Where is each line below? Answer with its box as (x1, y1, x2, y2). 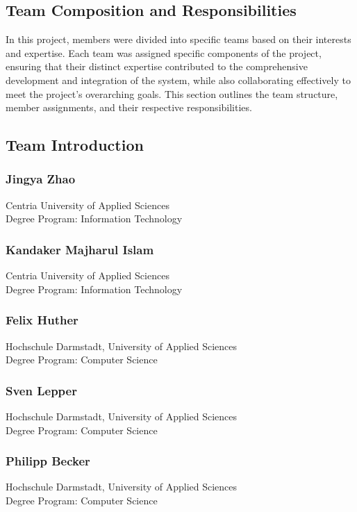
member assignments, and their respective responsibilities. (6, 100, 252, 115)
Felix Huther (6, 311, 78, 329)
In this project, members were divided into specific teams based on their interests (6, 32, 351, 47)
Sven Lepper (6, 381, 77, 399)
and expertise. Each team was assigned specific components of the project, (6, 45, 322, 60)
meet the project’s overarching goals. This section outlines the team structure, (6, 86, 338, 101)
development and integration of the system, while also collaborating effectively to (6, 72, 351, 87)
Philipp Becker (6, 452, 90, 470)
